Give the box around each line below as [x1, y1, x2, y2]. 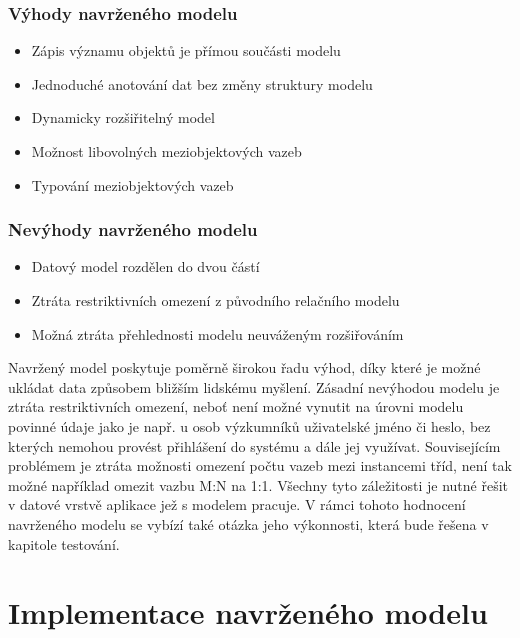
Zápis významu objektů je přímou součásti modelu [31, 40, 341, 61]
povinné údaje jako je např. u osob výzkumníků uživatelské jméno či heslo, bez [8, 415, 491, 436]
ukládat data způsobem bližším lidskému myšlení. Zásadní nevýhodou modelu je [8, 376, 500, 397]
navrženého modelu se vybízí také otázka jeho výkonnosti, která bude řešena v [8, 513, 489, 534]
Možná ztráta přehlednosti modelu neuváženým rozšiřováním [31, 323, 404, 344]
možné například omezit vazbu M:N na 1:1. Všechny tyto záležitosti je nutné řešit [8, 474, 508, 495]
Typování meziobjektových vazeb [31, 174, 234, 195]
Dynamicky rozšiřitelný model [31, 107, 215, 128]
